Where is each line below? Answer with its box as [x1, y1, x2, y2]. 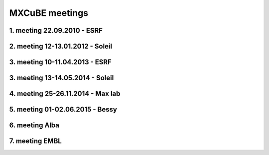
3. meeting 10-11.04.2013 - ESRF [9, 58, 112, 66]
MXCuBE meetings [9, 7, 89, 18]
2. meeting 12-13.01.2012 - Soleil [9, 42, 113, 51]
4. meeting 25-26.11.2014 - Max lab [9, 90, 121, 98]
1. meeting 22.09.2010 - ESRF [9, 26, 103, 35]
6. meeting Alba [9, 121, 60, 130]
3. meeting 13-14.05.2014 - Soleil [9, 74, 114, 82]
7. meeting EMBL [9, 137, 62, 146]
